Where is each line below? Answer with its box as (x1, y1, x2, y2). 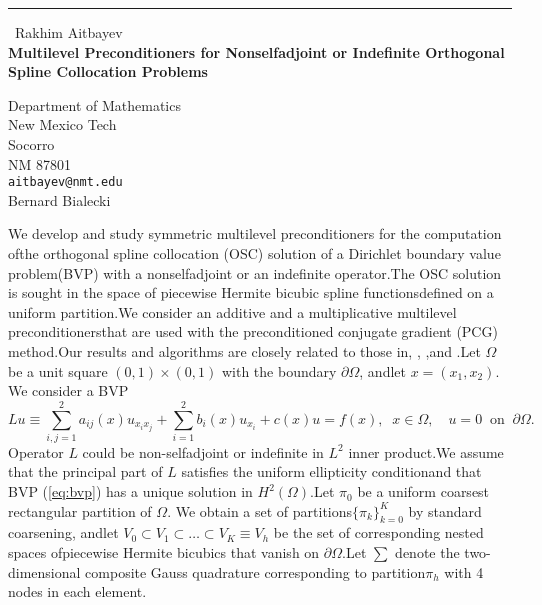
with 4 (444, 561, 484, 582)
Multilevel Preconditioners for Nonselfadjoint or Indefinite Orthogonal (8, 41, 505, 62)
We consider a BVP (8, 380, 129, 401)
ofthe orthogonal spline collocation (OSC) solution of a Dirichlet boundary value (8, 243, 501, 263)
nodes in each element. (8, 581, 147, 602)
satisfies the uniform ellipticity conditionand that (181, 461, 482, 482)
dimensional (8, 561, 81, 582)
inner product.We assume (348, 441, 504, 462)
